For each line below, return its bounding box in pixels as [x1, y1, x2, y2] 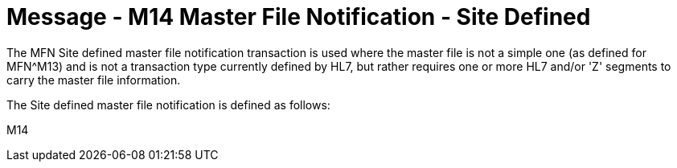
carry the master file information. [6, 72, 181, 87]
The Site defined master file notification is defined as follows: [6, 97, 330, 112]
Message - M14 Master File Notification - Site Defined [6, 3, 591, 31]
